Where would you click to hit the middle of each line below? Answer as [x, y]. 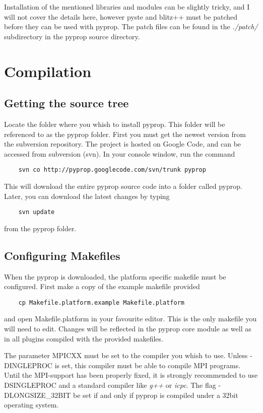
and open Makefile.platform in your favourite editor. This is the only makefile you [130, 319]
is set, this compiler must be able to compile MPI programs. [148, 365]
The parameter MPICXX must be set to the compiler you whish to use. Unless [126, 355]
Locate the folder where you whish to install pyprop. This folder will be [115, 124]
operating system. [31, 405]
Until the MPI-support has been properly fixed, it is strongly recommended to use [131, 375]
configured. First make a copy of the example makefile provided [102, 286]
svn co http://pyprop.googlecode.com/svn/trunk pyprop [112, 170]
